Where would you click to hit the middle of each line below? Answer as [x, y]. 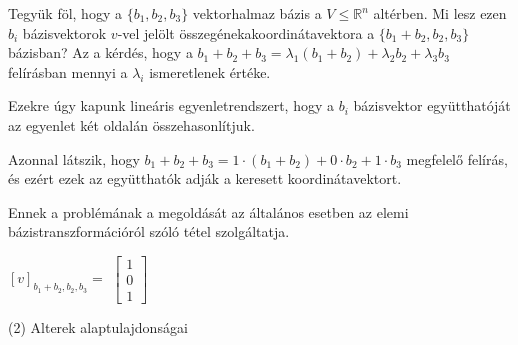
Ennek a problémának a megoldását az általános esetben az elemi [208, 211]
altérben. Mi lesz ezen [440, 13]
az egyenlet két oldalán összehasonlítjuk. [131, 124]
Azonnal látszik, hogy [74, 158]
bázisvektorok [64, 32]
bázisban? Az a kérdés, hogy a [100, 52]
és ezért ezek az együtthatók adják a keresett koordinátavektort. [205, 178]
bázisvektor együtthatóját [432, 105]
